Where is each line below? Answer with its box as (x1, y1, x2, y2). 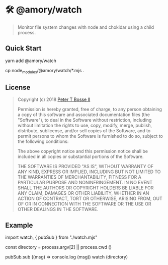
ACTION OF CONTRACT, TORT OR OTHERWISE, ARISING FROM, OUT (17, 195, 162, 202)
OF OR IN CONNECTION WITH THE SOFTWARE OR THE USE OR (17, 201, 151, 207)
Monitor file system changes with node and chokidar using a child (17, 24, 154, 30)
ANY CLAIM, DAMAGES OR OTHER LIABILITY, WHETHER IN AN (17, 190, 149, 196)
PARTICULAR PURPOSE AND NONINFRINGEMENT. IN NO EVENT (17, 180, 153, 186)
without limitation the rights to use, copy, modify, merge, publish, (17, 122, 152, 129)
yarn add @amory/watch (5, 58, 56, 64)
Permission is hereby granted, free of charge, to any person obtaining (17, 107, 162, 113)
